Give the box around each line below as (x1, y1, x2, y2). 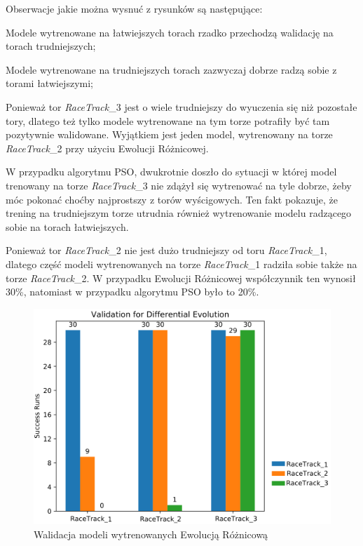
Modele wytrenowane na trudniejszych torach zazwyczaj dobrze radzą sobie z (6, 62, 337, 76)
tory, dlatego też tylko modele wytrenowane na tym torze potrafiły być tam (6, 113, 330, 128)
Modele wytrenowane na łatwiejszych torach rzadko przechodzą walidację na (6, 25, 334, 39)
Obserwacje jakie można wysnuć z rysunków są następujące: (6, 1, 263, 15)
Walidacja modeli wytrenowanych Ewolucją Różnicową (34, 526, 268, 541)
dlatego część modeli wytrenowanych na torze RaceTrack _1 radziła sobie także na (6, 256, 357, 271)
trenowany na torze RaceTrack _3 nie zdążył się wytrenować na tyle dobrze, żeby (6, 178, 352, 192)
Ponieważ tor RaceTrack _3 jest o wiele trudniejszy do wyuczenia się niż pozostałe (6, 99, 357, 114)
